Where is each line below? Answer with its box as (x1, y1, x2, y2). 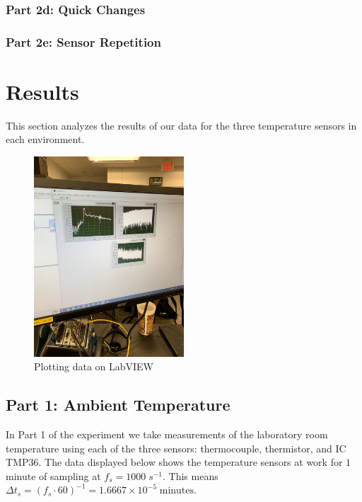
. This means (163, 468, 218, 483)
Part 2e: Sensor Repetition (6, 33, 161, 50)
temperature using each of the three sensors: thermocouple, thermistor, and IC (6, 440, 346, 455)
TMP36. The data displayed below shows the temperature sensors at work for (6, 455, 343, 469)
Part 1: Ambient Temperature (6, 394, 230, 416)
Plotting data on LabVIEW (34, 359, 154, 374)
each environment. (6, 132, 85, 147)
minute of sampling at (6, 468, 101, 483)
